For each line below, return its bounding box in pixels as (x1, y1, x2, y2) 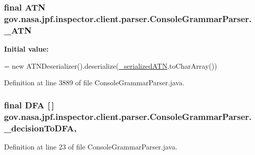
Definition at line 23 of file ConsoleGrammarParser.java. (4, 141, 177, 151)
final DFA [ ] (4, 98, 54, 111)
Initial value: (4, 44, 49, 54)
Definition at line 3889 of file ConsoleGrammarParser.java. (4, 77, 184, 88)
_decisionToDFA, (4, 121, 77, 134)
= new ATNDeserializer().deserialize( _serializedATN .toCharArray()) (4, 60, 217, 71)
